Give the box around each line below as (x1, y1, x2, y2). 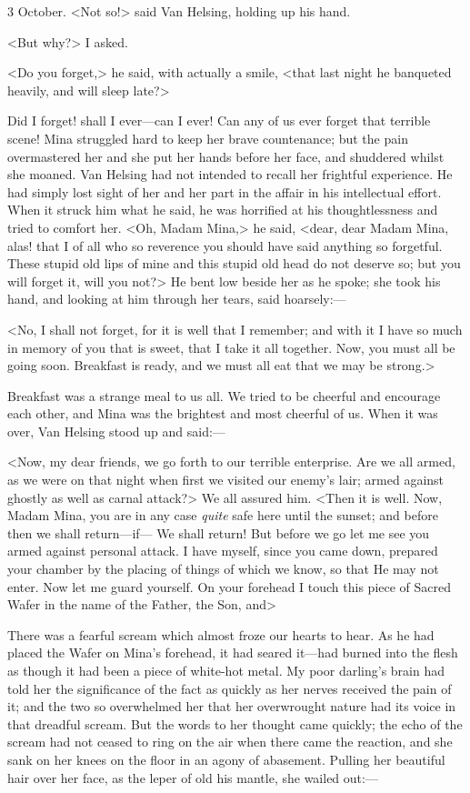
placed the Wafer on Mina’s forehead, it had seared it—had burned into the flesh (7, 643, 458, 662)
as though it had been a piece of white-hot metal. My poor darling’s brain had (7, 661, 445, 679)
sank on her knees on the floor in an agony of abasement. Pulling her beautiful (7, 749, 445, 768)
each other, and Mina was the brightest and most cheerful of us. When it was (7, 404, 438, 423)
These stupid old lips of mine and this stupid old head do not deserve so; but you (7, 254, 461, 273)
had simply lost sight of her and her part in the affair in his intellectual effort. (7, 182, 442, 201)
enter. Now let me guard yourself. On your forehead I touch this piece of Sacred (7, 577, 452, 596)
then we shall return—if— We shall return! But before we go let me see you (7, 523, 430, 542)
